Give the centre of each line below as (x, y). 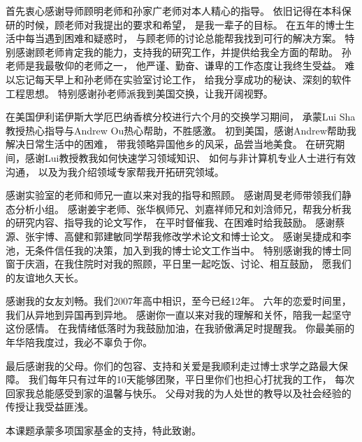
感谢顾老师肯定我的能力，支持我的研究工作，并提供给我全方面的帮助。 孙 (183, 51)
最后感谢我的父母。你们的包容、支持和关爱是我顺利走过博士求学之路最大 (172, 365)
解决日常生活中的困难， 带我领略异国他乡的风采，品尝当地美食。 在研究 (171, 144)
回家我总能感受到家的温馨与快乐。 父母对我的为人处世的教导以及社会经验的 (179, 393)
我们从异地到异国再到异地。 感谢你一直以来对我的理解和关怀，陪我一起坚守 (179, 314)
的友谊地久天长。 (45, 277)
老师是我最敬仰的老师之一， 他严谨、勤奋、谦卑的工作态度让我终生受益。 (174, 65)
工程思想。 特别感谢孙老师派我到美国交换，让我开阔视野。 (139, 93)
